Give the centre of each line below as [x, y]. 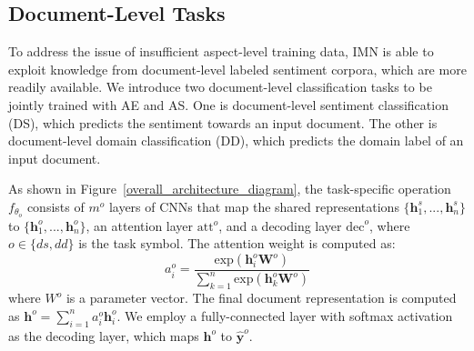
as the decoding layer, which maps [104, 335]
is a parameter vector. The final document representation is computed [261, 298]
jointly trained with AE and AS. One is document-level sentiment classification [228, 104]
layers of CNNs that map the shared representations [254, 206]
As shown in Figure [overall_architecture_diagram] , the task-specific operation [230, 189]
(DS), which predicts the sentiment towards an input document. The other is [223, 122]
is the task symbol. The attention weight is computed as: [237, 243]
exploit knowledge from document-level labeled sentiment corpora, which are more [237, 69]
